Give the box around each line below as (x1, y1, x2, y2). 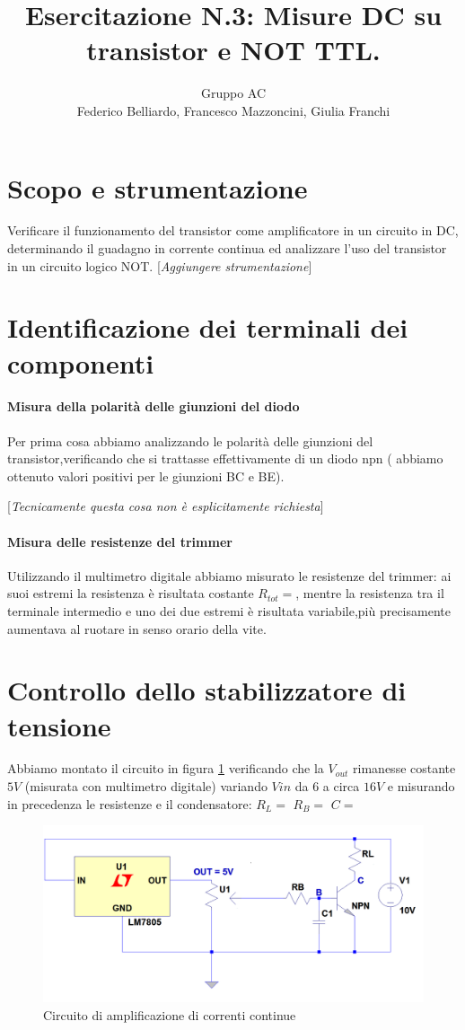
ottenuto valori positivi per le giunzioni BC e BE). (7, 466, 285, 485)
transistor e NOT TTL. (86, 31, 381, 68)
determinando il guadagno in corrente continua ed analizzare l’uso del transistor (7, 239, 447, 258)
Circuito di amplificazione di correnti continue (43, 1005, 296, 1024)
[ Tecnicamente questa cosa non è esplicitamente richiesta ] (7, 497, 324, 515)
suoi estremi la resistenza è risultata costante (7, 584, 254, 603)
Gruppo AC (200, 84, 267, 102)
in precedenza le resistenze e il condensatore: (7, 794, 252, 813)
